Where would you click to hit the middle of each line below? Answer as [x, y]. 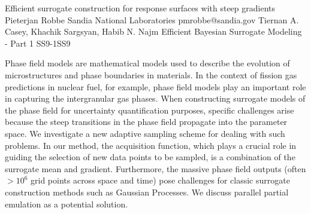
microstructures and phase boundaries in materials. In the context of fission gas [151, 74]
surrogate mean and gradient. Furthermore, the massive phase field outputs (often [155, 168]
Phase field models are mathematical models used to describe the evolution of [147, 63]
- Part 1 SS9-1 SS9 [38, 43]
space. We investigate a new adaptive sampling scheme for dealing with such [145, 133]
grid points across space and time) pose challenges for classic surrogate [160, 180]
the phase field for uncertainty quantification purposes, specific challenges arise [150, 110]
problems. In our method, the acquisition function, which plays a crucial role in [151, 145]
